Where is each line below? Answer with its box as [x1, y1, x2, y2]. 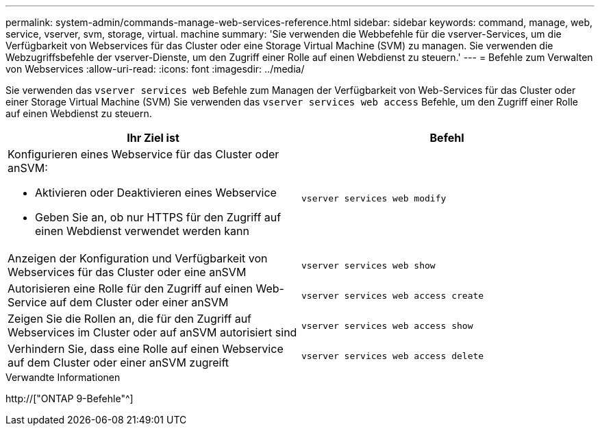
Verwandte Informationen [5, 371, 121, 383]
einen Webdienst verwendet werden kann [35, 224, 249, 238]
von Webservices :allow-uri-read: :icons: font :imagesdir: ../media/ [5, 63, 305, 75]
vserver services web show [301, 260, 436, 271]
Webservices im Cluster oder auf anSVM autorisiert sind [8, 325, 297, 339]
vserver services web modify [301, 193, 447, 204]
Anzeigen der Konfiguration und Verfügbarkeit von [8, 251, 268, 265]
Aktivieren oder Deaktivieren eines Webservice [35, 186, 277, 199]
